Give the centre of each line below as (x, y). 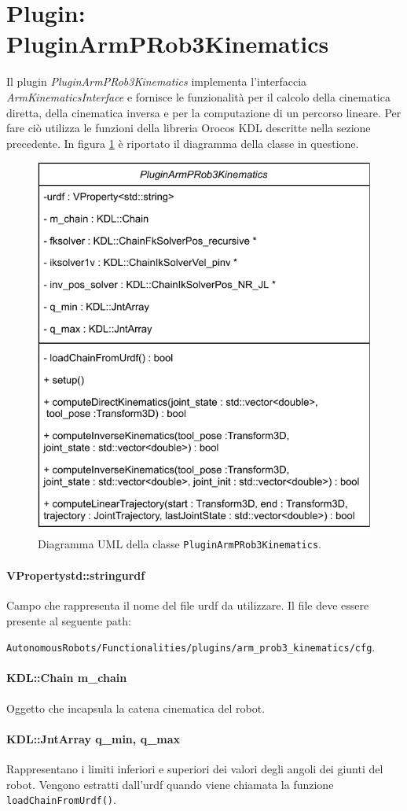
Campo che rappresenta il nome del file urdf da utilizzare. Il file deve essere (188, 605)
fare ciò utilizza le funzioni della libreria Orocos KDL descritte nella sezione (189, 128)
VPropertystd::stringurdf (76, 575)
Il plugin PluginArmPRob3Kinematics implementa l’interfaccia (157, 81)
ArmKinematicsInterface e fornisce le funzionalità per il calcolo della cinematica (198, 96)
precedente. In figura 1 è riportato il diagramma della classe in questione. (183, 143)
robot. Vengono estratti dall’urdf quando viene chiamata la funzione (170, 784)
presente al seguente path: (69, 620)
